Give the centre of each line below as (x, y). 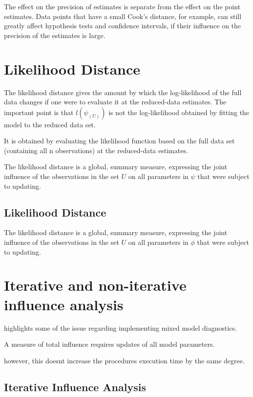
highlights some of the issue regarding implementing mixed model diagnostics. (120, 328)
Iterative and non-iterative (95, 285)
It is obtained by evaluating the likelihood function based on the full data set (119, 141)
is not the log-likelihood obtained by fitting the (179, 112)
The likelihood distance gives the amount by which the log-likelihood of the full (123, 92)
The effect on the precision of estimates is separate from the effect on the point (122, 6)
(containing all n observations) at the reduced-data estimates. (96, 150)
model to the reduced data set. (50, 124)
